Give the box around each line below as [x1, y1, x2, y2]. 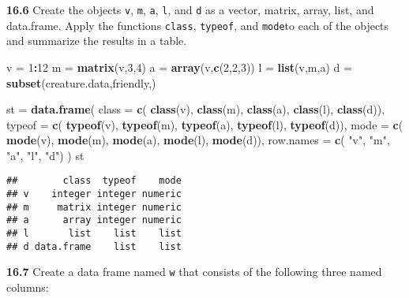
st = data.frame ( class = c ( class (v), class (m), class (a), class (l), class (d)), [6, 101, 385, 117]
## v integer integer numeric [6, 188, 182, 200]
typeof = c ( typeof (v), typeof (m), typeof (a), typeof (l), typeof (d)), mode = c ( [6, 116, 403, 132]
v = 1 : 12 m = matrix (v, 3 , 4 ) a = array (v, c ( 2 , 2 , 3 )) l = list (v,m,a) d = [6, 58, 352, 75]
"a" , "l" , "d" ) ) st [6, 147, 84, 163]
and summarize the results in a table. [6, 32, 187, 49]
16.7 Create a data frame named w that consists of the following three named [6, 263, 382, 280]
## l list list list [6, 228, 182, 240]
